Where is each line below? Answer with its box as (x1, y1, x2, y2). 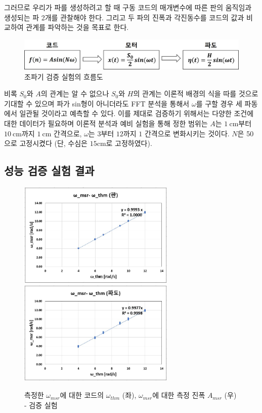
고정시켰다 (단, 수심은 (19, 138, 88, 148)
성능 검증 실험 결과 (4, 163, 95, 178)
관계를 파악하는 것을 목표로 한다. (26, 22, 129, 32)
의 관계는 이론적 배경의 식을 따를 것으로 (133, 88, 258, 99)
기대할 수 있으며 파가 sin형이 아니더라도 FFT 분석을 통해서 (4, 98, 190, 108)
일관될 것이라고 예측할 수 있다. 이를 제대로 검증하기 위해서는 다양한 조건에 (19, 108, 254, 119)
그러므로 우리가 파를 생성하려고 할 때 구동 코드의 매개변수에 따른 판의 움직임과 (4, 2, 252, 12)
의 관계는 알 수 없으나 (40, 88, 109, 99)
